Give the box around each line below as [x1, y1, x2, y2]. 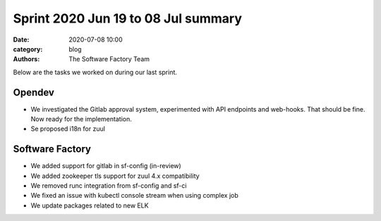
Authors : [13, 55, 40, 64]
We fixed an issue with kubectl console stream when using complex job [30, 191, 239, 200]
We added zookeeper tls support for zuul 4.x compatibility [30, 172, 200, 180]
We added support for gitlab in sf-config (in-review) [30, 162, 181, 170]
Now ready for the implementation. [30, 115, 132, 124]
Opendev [13, 86, 54, 98]
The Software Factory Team [68, 55, 150, 64]
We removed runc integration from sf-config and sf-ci [30, 181, 187, 190]
